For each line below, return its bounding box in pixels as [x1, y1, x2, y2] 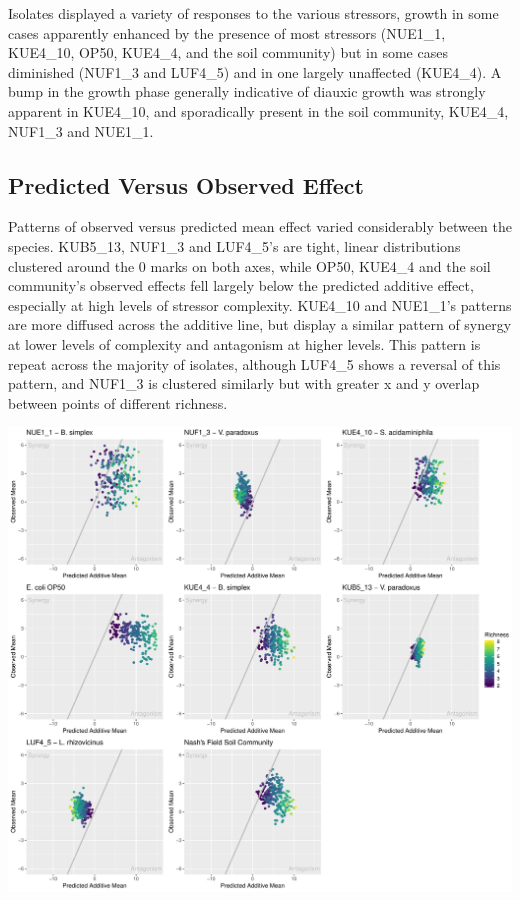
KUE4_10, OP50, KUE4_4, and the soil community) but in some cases [8, 42, 448, 63]
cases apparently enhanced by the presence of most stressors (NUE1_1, [8, 22, 446, 43]
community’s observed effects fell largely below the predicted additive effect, [8, 275, 474, 296]
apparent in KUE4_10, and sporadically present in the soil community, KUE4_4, [8, 100, 509, 121]
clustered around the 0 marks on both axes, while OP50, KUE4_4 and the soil [8, 255, 491, 276]
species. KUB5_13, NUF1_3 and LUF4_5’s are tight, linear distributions [8, 235, 461, 256]
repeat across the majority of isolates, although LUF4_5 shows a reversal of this [8, 353, 501, 374]
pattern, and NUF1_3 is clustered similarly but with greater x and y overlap [8, 373, 480, 394]
